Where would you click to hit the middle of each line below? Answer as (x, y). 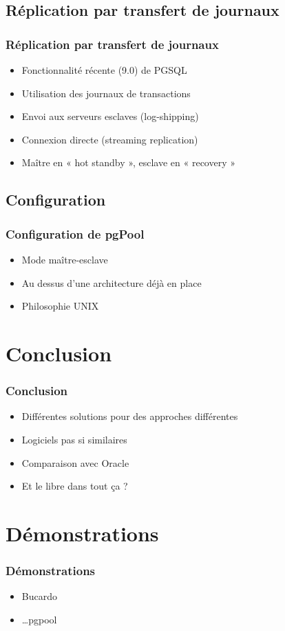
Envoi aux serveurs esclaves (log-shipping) (110, 116)
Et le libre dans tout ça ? (75, 486)
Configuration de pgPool (75, 233)
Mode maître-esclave (65, 259)
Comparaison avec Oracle (75, 462)
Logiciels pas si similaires (74, 439)
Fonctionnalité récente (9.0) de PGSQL (104, 70)
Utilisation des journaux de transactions (106, 93)
